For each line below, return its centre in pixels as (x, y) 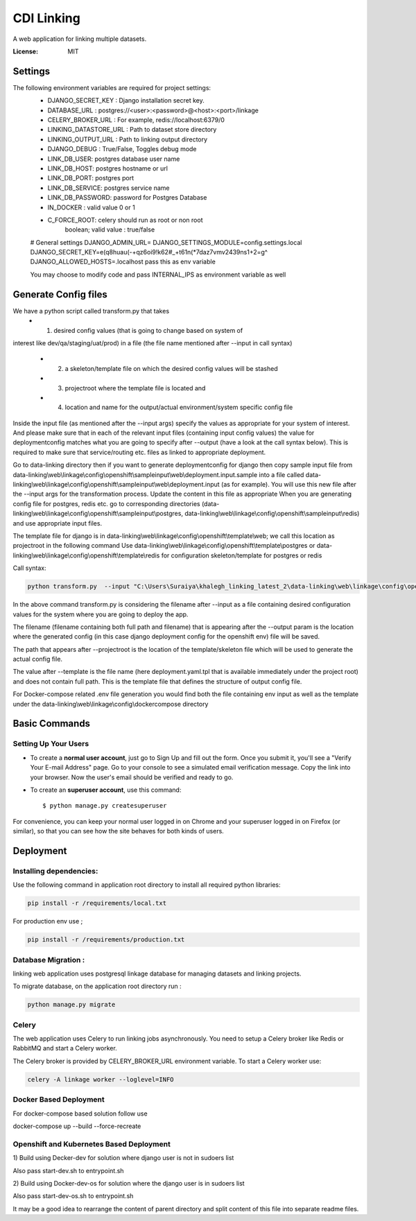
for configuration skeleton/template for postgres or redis (242, 555)
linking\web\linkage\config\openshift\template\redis (86, 555)
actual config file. (37, 659)
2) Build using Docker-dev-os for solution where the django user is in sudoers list (129, 1183)
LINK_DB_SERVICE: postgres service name (109, 188)
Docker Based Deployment (59, 1100)
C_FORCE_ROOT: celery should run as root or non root (125, 220)
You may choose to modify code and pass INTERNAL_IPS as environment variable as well (158, 275)
